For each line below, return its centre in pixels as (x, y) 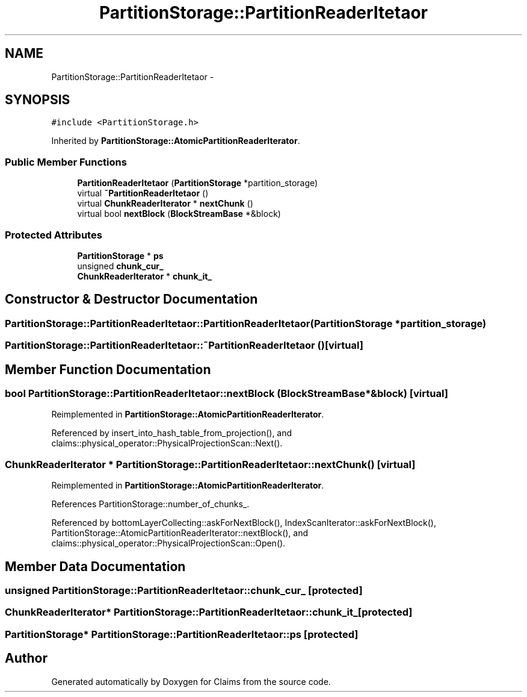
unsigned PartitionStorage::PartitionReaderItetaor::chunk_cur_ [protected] (184, 590)
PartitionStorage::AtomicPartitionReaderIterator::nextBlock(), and (180, 533)
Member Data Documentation (95, 566)
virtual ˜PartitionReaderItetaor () (143, 193)
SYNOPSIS (38, 100)
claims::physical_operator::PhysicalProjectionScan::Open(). (168, 543)
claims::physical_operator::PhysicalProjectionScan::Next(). (167, 443)
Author (26, 658)
